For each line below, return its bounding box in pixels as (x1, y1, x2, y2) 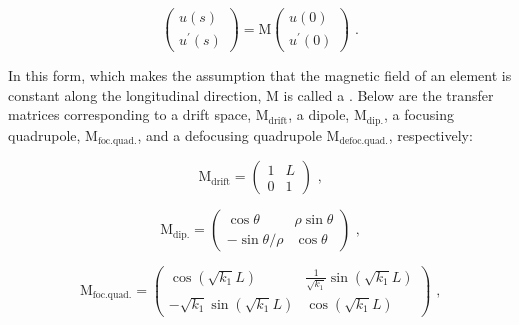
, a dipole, (288, 104, 350, 125)
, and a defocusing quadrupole (137, 124, 322, 145)
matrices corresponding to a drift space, (8, 104, 252, 125)
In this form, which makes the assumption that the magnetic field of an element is (8, 65, 512, 86)
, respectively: (388, 124, 473, 145)
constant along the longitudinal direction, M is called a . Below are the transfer (8, 84, 494, 105)
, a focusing (383, 104, 455, 125)
